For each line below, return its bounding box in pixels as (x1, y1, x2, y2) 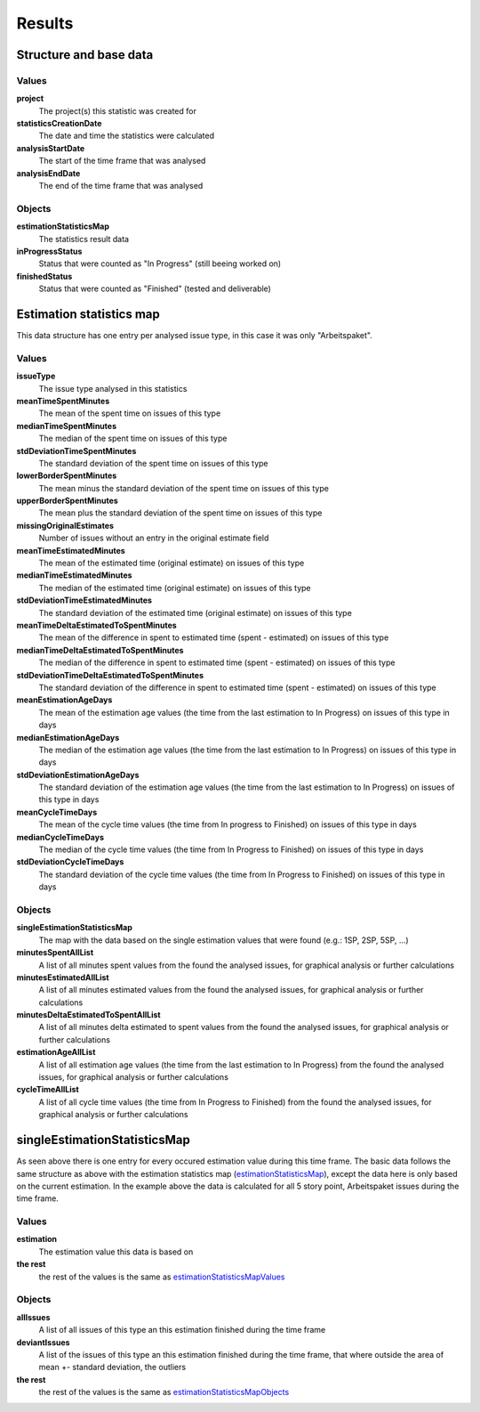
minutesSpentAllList (16, 947, 94, 958)
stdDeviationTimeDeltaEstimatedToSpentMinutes (16, 669, 204, 680)
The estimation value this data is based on (38, 1246, 194, 1257)
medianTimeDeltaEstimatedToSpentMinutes (16, 645, 184, 655)
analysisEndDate (16, 167, 81, 178)
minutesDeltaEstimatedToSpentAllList (16, 1010, 161, 1020)
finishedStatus (16, 271, 73, 281)
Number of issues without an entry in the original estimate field (38, 532, 269, 543)
